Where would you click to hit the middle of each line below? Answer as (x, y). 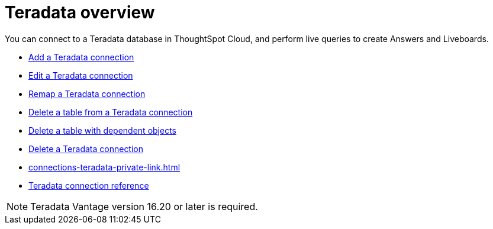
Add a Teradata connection (81, 57)
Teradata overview (80, 12)
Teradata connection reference (89, 185)
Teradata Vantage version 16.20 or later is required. (144, 206)
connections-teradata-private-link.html (104, 167)
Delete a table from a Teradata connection (111, 112)
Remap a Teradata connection (87, 93)
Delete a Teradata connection (86, 149)
